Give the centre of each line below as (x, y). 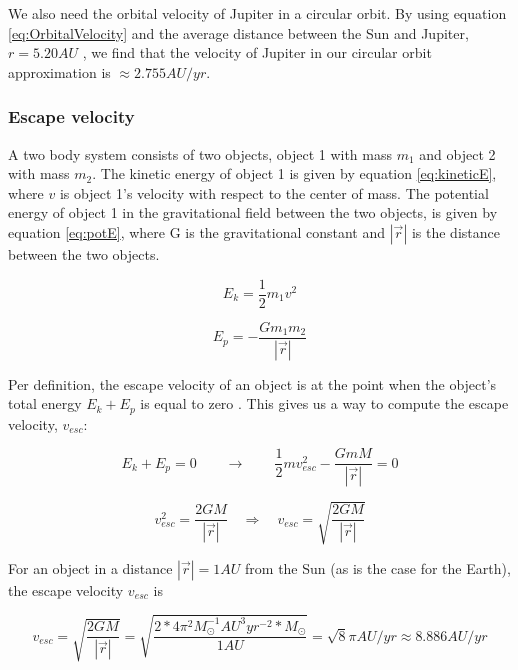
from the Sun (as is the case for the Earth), (378, 567)
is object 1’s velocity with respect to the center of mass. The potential (274, 192)
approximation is (59, 71)
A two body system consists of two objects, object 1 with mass (200, 153)
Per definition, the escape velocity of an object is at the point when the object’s (252, 383)
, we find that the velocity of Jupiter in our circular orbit (257, 52)
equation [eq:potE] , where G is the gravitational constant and (197, 231)
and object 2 (457, 153)
